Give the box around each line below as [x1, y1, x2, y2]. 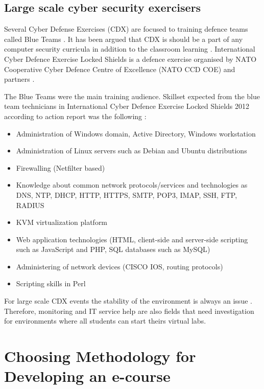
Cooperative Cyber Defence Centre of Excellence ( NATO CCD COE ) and [4, 63, 235, 74]
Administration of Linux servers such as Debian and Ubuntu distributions [16, 145, 247, 156]
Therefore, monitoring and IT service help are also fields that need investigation [4, 305, 254, 316]
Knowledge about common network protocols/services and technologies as [16, 179, 248, 190]
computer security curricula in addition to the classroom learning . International [4, 43, 255, 54]
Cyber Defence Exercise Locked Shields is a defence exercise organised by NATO [4, 53, 257, 64]
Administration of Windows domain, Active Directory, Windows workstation [16, 128, 256, 139]
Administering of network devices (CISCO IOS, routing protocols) [16, 261, 223, 271]
